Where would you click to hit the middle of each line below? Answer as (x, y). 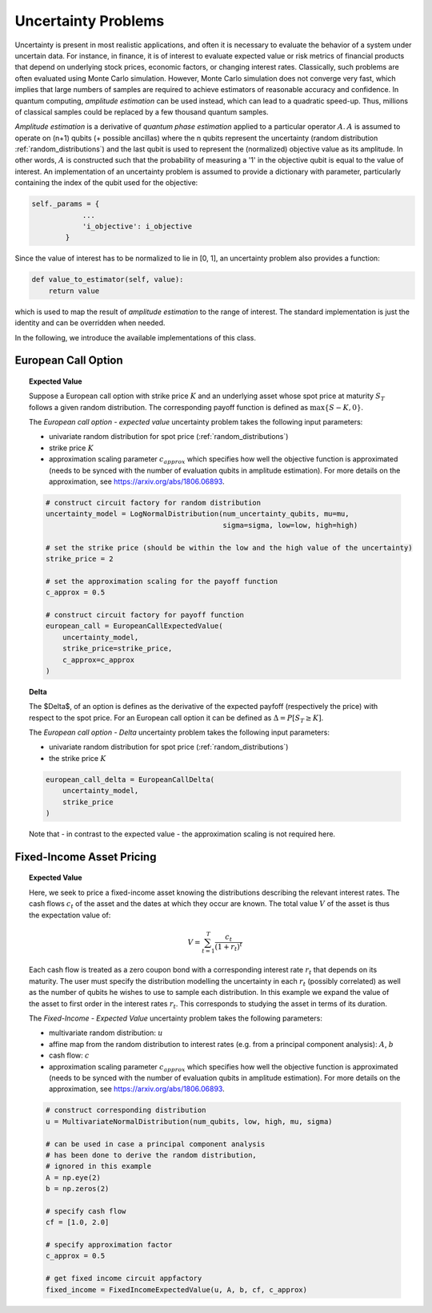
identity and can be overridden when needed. (90, 323)
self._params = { (66, 204)
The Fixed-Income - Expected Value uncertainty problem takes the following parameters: (176, 1018)
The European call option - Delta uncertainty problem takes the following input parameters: (179, 732)
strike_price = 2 (79, 558)
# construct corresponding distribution (126, 1110)
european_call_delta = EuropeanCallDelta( (130, 779)
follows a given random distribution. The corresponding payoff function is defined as (168, 407)
